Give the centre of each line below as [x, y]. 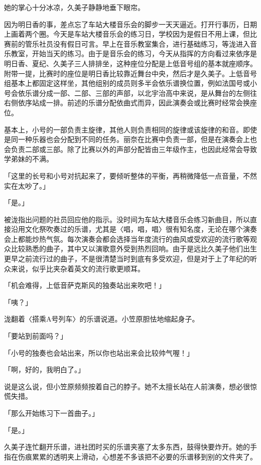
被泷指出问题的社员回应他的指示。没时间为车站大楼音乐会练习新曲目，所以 [127, 219]
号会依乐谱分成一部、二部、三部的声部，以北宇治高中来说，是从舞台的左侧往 [130, 93]
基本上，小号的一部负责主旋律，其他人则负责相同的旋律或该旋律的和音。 [123, 129]
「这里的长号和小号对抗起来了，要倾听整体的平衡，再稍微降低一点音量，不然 [130, 175]
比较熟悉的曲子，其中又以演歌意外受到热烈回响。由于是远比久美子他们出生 [134, 249]
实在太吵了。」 [27, 185]
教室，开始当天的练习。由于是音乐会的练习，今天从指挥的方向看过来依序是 [134, 53]
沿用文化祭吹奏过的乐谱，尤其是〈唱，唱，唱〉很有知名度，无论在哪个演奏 [134, 229]
